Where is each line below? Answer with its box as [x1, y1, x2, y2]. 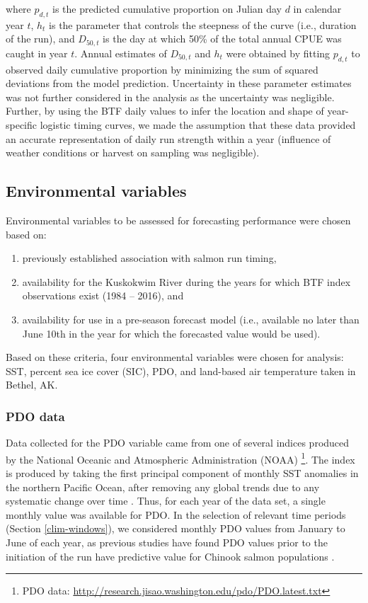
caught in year [6, 45, 68, 60]
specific [6, 117, 38, 132]
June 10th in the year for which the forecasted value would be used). [22, 326, 321, 340]
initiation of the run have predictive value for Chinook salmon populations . [6, 549, 335, 563]
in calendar [293, 1, 342, 16]
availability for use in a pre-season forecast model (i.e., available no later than [22, 311, 360, 326]
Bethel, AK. [6, 377, 58, 392]
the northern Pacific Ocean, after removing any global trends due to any [6, 479, 320, 494]
